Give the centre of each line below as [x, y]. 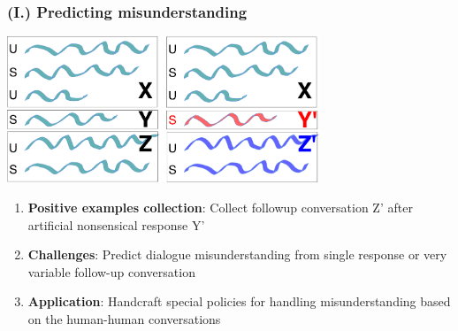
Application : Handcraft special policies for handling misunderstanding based [239, 301]
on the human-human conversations [124, 318]
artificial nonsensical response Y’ [116, 224]
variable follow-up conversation [111, 271]
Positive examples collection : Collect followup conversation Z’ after [220, 207]
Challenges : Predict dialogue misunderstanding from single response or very [237, 254]
